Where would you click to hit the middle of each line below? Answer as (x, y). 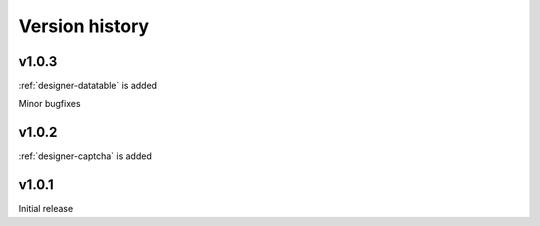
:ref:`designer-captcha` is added (85, 156)
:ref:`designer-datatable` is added (88, 86)
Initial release (46, 209)
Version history (84, 26)
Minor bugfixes (49, 104)
